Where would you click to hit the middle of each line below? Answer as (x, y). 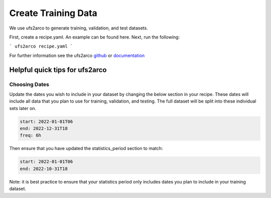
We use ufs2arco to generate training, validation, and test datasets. (79, 28)
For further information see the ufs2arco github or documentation (77, 55)
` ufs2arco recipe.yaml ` (41, 46)
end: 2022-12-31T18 (44, 128)
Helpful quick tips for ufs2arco (58, 70)
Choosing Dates (29, 84)
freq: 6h (31, 135)
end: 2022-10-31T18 (44, 168)
